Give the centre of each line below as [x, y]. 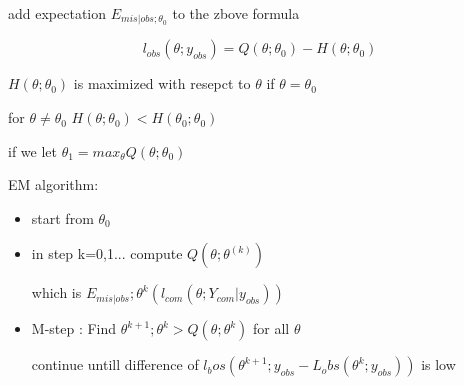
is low [438, 364]
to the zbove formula [236, 13]
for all [271, 328]
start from [62, 217]
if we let [32, 150]
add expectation [57, 13]
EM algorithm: [53, 184]
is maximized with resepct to [162, 83]
